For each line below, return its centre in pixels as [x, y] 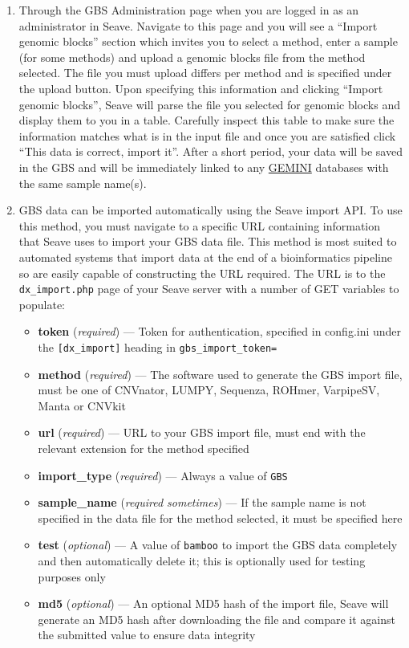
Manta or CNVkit [82, 405]
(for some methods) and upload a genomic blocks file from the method [192, 57]
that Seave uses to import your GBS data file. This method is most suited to [208, 241]
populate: [42, 304]
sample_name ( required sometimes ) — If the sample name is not [202, 502]
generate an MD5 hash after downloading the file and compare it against [217, 619]
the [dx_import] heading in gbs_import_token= [158, 346]
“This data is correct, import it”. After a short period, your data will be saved [211, 151]
